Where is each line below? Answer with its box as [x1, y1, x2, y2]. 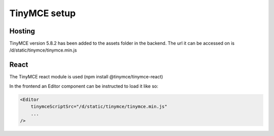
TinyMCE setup [9, 8, 76, 19]
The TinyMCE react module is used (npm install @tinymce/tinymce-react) [9, 74, 163, 80]
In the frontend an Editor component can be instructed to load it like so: [9, 83, 158, 89]
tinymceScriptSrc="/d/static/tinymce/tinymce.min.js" [30, 104, 167, 110]
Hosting [9, 27, 36, 35]
